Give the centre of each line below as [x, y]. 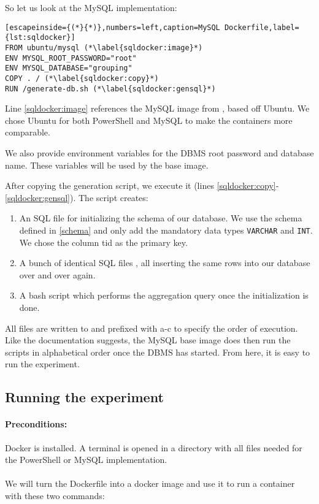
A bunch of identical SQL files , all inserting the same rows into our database [165, 263]
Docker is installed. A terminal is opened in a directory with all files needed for [154, 447]
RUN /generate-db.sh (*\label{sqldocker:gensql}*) [110, 89]
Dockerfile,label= [262, 27]
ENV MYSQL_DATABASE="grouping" [69, 68]
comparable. [28, 132]
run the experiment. [42, 364]
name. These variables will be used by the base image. [107, 165]
